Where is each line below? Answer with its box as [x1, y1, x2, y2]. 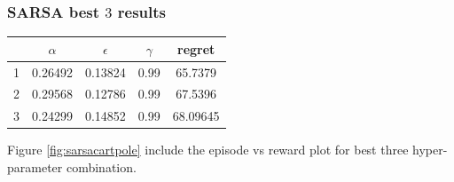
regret [177, 39, 215, 58]
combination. [66, 157, 137, 176]
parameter [7, 157, 63, 176]
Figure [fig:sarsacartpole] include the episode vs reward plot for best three [7, 140, 409, 159]
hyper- [412, 140, 448, 159]
